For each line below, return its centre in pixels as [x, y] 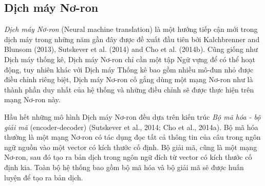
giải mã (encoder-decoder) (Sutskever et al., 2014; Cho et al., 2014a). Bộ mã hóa [131, 127]
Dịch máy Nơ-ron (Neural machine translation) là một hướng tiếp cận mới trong [131, 29]
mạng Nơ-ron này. [32, 99]
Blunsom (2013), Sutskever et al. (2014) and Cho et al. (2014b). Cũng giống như [131, 49]
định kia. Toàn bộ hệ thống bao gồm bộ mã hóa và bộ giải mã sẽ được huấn [124, 167]
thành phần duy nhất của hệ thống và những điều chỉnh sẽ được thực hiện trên [129, 89]
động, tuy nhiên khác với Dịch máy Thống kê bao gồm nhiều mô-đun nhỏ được [129, 69]
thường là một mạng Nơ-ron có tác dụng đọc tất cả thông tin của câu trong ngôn [132, 137]
